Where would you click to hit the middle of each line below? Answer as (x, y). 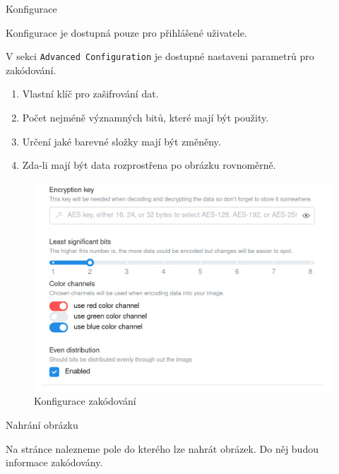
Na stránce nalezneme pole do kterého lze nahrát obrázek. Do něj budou (162, 448)
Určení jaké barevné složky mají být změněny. (121, 141)
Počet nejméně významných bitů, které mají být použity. (145, 118)
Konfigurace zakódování (85, 401)
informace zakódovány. (54, 462)
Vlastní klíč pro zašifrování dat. (90, 94)
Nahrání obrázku (42, 425)
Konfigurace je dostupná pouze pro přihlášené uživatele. (126, 32)
